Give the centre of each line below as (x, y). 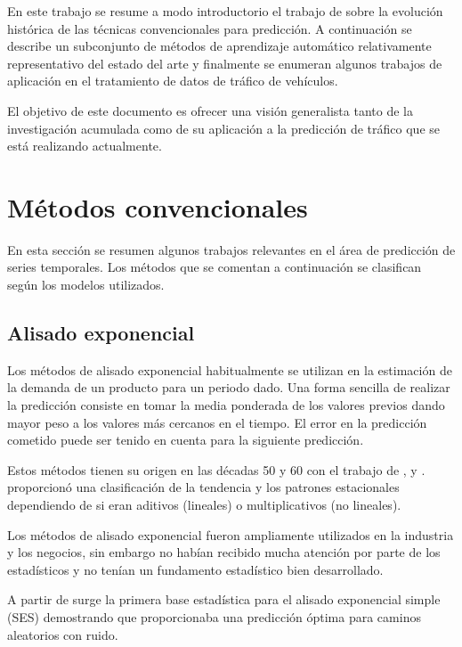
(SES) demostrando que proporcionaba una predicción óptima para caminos (214, 616)
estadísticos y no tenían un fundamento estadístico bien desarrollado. (195, 569)
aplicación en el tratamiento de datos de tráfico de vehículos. (173, 81)
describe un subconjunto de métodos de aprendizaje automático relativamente (219, 46)
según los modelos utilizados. (86, 285)
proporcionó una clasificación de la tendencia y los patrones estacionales (203, 487)
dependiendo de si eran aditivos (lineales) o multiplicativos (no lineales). (204, 505)
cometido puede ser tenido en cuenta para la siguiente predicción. (186, 440)
